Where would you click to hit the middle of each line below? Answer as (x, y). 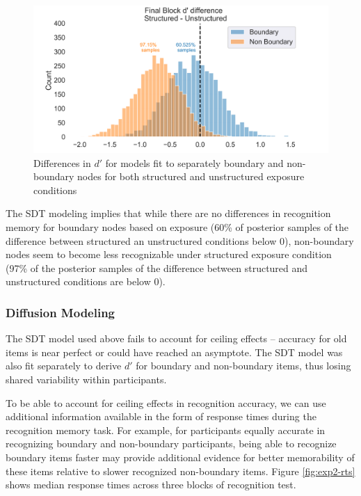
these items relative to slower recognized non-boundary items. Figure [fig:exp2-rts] (180, 471)
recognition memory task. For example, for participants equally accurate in (166, 430)
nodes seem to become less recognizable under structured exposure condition (169, 254)
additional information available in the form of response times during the (161, 416)
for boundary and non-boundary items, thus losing (243, 366)
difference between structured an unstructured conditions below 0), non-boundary (180, 240)
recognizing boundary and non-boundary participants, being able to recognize (171, 443)
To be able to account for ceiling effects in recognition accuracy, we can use (166, 402)
